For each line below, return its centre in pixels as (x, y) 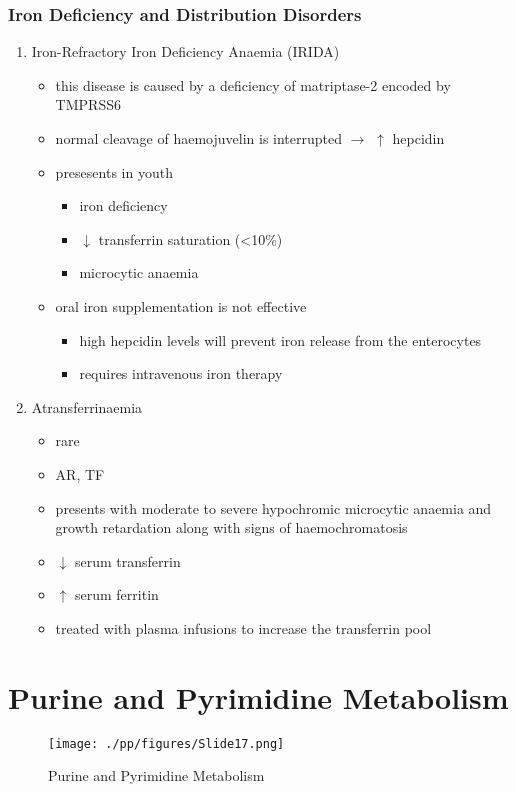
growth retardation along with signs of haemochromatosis (231, 527)
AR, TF (80, 473)
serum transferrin (127, 560)
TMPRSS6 (88, 104)
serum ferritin (116, 594)
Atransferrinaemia (87, 406)
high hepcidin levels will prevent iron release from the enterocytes (280, 339)
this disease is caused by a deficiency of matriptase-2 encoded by (253, 84)
